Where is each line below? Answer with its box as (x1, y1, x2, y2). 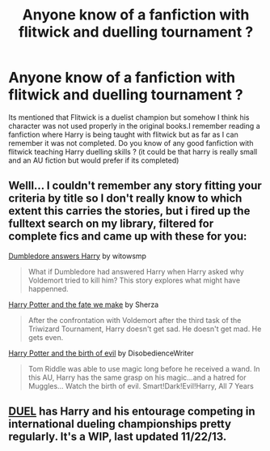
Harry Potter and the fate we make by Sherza (8, 300, 159, 309)
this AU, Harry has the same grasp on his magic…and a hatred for (27, 372, 247, 382)
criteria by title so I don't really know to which (8, 192, 243, 206)
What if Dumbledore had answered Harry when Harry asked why (27, 266, 244, 276)
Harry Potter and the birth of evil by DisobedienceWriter (8, 348, 194, 358)
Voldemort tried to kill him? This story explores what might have (27, 275, 241, 285)
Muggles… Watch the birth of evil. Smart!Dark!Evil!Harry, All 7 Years (27, 381, 255, 390)
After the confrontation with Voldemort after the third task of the (27, 315, 242, 325)
